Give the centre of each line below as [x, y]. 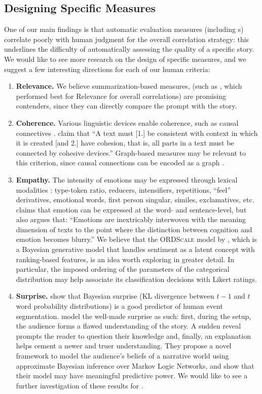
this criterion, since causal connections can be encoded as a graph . [120, 163]
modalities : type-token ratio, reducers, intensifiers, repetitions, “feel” [123, 189]
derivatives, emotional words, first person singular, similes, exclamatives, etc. [135, 200]
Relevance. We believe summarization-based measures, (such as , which [129, 86]
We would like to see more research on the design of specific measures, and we [125, 59]
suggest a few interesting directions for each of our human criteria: [107, 69]
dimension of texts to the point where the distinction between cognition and [134, 229]
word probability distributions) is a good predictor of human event [119, 306]
